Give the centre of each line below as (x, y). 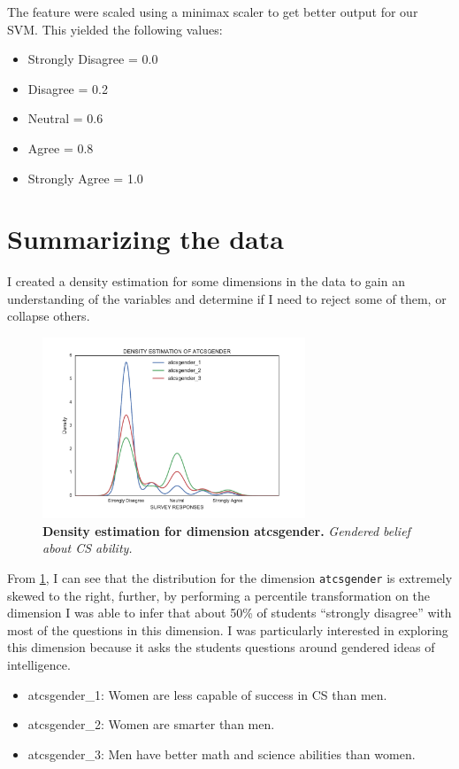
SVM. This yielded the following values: (115, 29)
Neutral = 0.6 (65, 118)
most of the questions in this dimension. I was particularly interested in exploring (228, 629)
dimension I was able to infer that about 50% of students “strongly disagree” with (229, 613)
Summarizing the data (145, 239)
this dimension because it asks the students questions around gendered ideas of (221, 647)
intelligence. (39, 664)
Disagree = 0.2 (68, 88)
